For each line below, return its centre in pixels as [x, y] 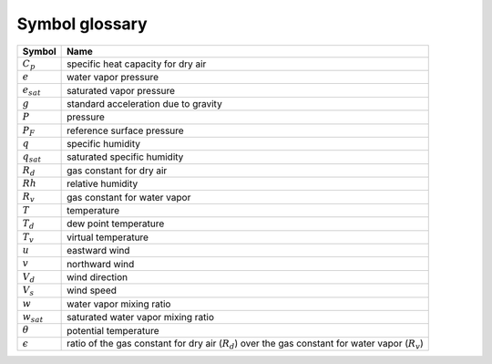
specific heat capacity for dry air [137, 64]
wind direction [97, 276]
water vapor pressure [113, 78]
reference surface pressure [125, 130]
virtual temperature [108, 237]
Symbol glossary [82, 24]
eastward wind [98, 251]
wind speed [92, 290]
